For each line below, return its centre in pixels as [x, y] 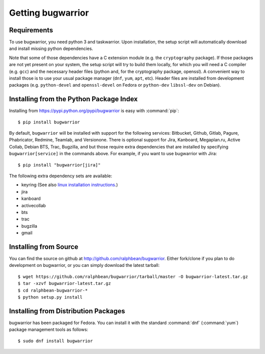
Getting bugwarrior [49, 13]
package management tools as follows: [49, 330]
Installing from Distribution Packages [67, 311]
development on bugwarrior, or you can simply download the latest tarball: [84, 265]
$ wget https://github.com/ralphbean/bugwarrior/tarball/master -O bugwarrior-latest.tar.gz [133, 276]
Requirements [31, 30]
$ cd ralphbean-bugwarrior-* [53, 290]
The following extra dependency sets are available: [61, 176]
